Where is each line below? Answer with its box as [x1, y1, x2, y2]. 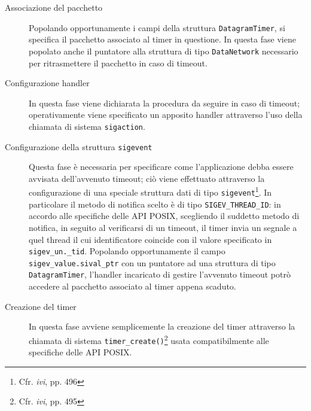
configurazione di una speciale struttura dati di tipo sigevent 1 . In [29, 184, 272, 199]
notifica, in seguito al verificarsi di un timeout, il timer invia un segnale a [29, 221, 297, 233]
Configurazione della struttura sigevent [5, 140, 153, 153]
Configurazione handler [5, 77, 90, 89]
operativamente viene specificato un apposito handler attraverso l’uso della [29, 108, 303, 121]
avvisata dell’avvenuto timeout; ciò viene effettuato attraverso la [29, 172, 265, 184]
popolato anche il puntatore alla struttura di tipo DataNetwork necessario [29, 44, 298, 57]
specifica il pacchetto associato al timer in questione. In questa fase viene [29, 33, 296, 45]
